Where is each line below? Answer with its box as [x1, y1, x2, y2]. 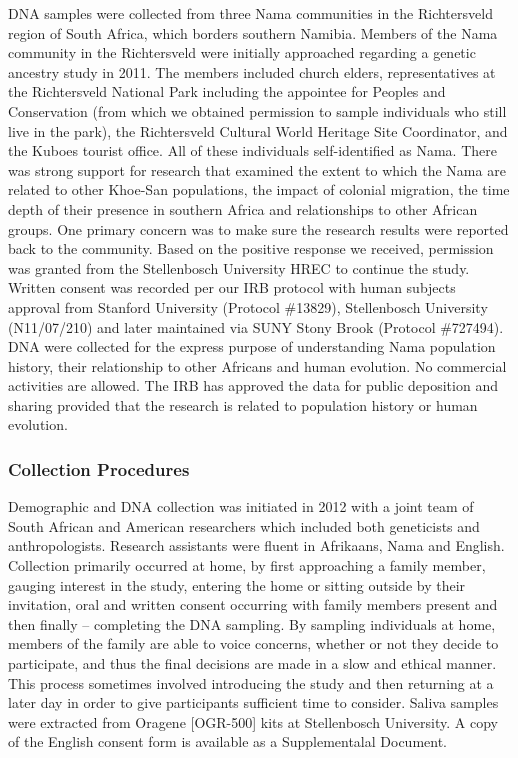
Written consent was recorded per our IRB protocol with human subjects [8, 277, 456, 298]
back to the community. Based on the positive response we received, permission [8, 238, 494, 259]
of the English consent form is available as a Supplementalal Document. [8, 731, 448, 752]
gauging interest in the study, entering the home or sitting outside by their [8, 574, 466, 595]
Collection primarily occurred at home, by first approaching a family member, [8, 555, 486, 576]
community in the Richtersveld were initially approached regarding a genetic [8, 42, 476, 63]
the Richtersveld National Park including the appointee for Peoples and [8, 81, 446, 102]
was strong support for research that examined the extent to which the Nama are [8, 159, 506, 180]
